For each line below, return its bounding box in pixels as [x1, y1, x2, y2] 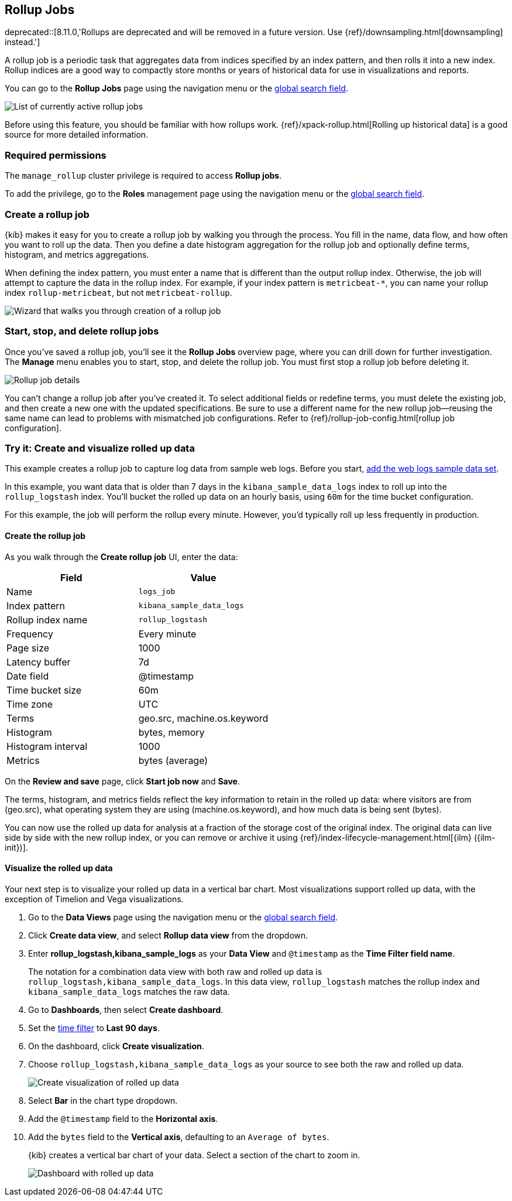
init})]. [5, 842, 28, 852]
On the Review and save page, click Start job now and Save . [5, 776, 240, 786]
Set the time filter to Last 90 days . [28, 1022, 160, 1033]
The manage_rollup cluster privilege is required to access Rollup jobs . [5, 170, 282, 181]
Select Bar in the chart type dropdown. [28, 1095, 178, 1106]
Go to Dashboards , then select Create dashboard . [28, 1004, 224, 1015]
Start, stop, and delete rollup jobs [5, 325, 159, 337]
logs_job [138, 587, 176, 596]
